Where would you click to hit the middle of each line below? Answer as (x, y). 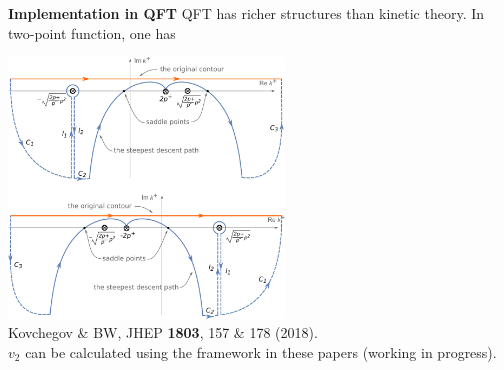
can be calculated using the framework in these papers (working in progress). (261, 351)
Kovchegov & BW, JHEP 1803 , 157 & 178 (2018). (163, 332)
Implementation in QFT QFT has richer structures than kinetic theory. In (246, 13)
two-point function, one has (92, 32)
